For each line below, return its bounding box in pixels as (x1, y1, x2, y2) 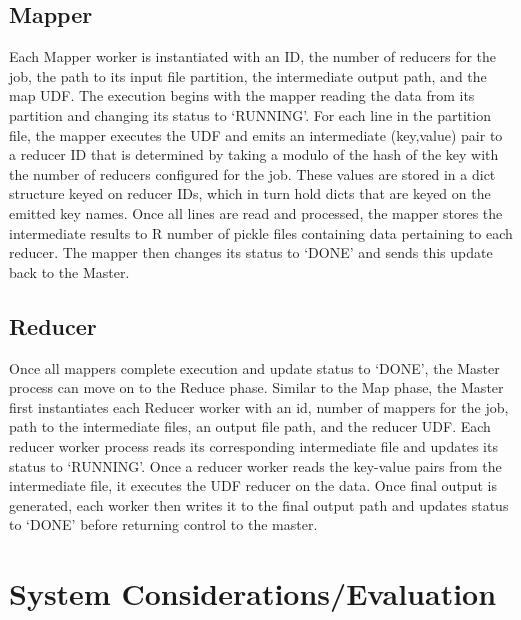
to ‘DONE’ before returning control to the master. (9, 514, 318, 535)
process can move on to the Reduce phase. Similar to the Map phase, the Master (9, 377, 504, 398)
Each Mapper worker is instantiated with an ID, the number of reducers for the (9, 46, 497, 67)
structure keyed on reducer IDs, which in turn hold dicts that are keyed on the (9, 183, 491, 204)
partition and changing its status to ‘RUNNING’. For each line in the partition (9, 104, 491, 125)
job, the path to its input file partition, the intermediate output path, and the (9, 65, 487, 86)
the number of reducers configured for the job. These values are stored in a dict (9, 163, 496, 184)
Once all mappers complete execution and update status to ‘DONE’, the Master (9, 357, 500, 378)
